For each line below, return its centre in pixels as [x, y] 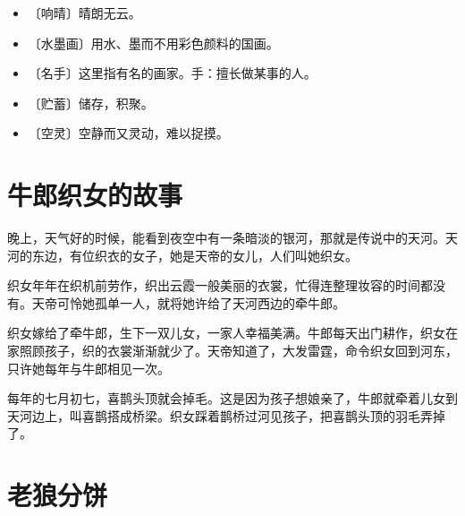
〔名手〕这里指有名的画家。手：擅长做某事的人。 [172, 73]
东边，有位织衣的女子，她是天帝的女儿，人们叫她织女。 [194, 255]
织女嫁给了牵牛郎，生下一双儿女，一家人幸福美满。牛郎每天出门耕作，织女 [226, 333]
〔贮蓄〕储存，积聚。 [91, 103]
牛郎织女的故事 [95, 195]
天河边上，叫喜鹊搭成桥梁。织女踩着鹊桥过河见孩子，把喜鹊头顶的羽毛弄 [220, 415]
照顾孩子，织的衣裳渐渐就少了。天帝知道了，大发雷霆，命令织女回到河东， [238, 351]
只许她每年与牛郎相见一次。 [89, 368]
